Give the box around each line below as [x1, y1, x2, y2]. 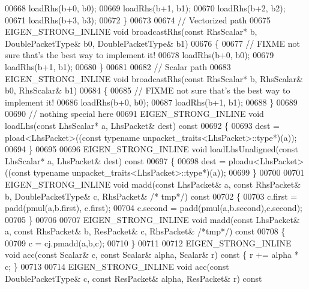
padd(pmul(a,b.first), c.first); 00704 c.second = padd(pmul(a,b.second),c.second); [5, 201, 302, 214]
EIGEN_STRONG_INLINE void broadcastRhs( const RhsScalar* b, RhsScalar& [5, 72, 303, 85]
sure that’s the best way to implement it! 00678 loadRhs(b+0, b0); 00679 [5, 49, 274, 61]
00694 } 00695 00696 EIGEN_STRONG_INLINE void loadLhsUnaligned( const [5, 143, 298, 155]
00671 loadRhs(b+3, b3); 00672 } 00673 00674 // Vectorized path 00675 [5, 13, 271, 26]
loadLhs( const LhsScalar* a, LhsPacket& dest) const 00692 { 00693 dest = [5, 119, 280, 131]
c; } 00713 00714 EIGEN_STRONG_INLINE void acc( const [5, 260, 229, 273]
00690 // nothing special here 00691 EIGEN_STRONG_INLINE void [5, 107, 264, 120]
